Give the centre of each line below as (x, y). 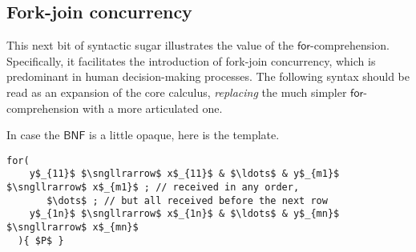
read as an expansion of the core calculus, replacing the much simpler (177, 92)
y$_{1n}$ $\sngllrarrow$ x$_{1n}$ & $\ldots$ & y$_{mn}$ (184, 214)
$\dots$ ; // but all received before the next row (187, 200)
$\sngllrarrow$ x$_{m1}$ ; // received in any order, (153, 188)
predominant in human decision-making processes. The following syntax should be (208, 76)
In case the (33, 135)
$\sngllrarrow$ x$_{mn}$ (73, 228)
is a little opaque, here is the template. (184, 135)
